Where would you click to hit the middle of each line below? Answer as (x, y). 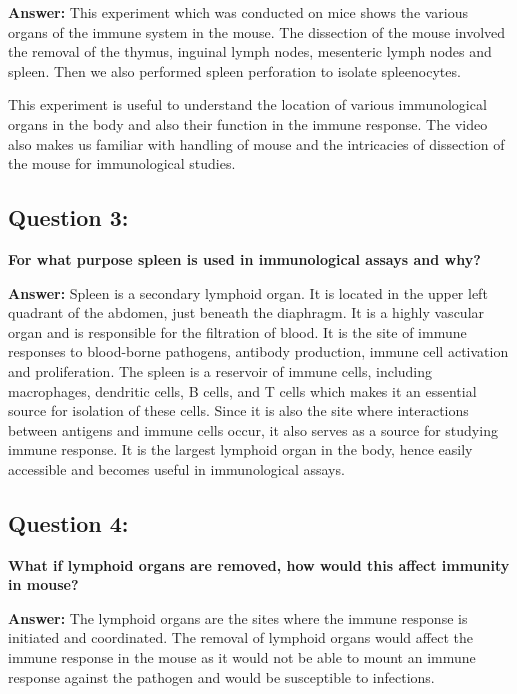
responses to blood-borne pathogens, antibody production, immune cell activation (258, 351)
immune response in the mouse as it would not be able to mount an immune (242, 657)
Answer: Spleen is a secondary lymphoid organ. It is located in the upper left (248, 292)
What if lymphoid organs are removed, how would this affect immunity (259, 564)
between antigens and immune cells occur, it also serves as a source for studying (253, 429)
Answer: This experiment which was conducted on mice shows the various (238, 12)
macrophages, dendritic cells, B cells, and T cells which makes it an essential (242, 390)
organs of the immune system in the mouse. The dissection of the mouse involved (257, 31)
